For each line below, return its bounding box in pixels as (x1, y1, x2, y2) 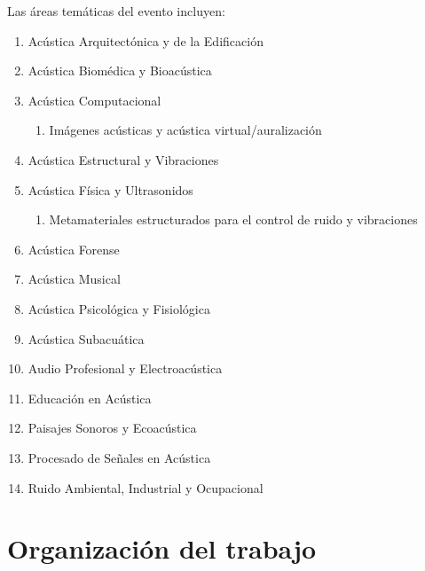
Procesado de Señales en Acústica (28, 448, 211, 466)
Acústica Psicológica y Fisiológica (28, 299, 210, 317)
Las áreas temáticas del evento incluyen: (7, 2, 225, 20)
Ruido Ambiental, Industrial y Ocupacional (28, 478, 264, 497)
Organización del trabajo (7, 530, 317, 567)
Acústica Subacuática (28, 329, 145, 348)
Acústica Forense (28, 239, 120, 258)
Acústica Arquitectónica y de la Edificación (28, 31, 264, 50)
